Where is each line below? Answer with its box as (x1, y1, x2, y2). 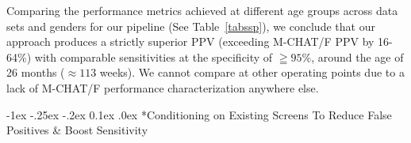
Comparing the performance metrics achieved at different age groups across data (6, 2, 398, 18)
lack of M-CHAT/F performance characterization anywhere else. (6, 79, 319, 96)
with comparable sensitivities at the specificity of (34, 48, 273, 65)
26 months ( (6, 64, 65, 81)
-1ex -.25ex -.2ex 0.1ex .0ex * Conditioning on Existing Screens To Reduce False (6, 106, 392, 122)
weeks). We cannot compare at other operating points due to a (99, 64, 405, 81)
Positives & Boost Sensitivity (6, 122, 148, 138)
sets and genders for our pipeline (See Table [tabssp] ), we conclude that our (6, 17, 375, 34)
